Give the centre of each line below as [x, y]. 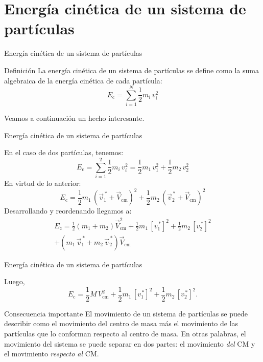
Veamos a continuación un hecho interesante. [74, 118]
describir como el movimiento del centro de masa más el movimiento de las [121, 323]
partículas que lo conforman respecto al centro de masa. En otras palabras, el [125, 334]
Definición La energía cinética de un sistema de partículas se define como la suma [131, 70]
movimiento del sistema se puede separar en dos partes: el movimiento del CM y [130, 343]
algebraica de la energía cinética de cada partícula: [83, 80]
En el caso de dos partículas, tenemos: [64, 152]
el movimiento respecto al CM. [52, 354]
